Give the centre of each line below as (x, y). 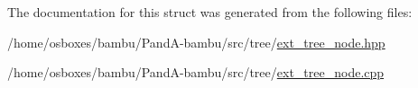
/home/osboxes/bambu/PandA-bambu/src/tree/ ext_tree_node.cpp (196, 72)
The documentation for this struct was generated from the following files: (210, 12)
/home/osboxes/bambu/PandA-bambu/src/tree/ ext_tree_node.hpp (196, 42)
